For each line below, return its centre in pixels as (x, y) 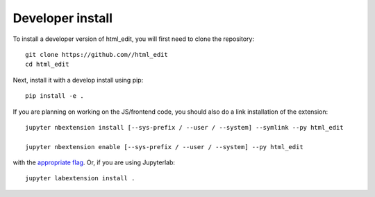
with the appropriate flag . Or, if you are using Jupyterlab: (94, 162)
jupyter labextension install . (80, 178)
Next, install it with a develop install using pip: (78, 80)
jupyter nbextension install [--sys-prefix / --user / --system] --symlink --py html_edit (184, 127)
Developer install (63, 18)
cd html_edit (47, 65)
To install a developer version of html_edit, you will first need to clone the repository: (134, 39)
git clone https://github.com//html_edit (97, 54)
